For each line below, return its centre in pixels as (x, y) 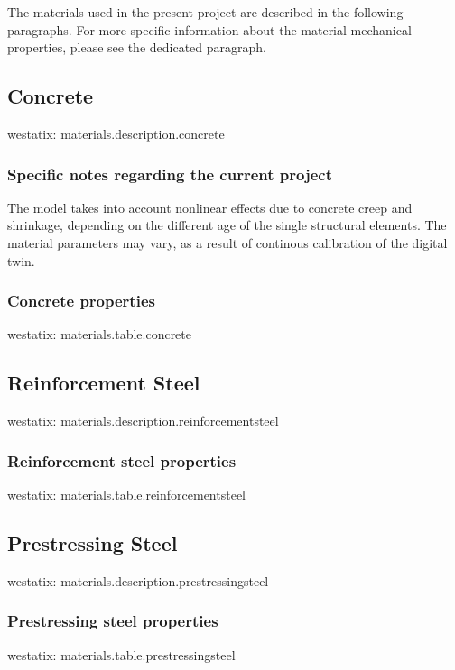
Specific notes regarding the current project (170, 174)
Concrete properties (81, 301)
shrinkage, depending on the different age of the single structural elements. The (227, 225)
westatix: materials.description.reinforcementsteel (143, 421)
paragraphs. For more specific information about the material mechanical (209, 29)
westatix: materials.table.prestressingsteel (121, 654)
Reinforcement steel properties (122, 460)
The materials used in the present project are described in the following (205, 12)
